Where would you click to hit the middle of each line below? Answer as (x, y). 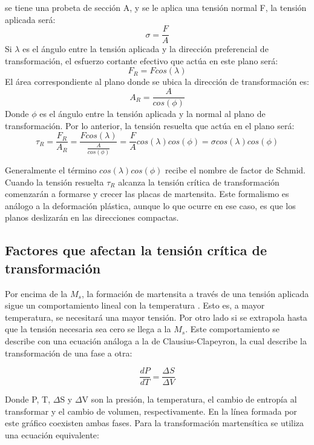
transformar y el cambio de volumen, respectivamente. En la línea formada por (151, 411)
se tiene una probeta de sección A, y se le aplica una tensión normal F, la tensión (156, 7)
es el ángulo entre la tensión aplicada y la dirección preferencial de (146, 49)
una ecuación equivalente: (52, 434)
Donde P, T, (28, 399)
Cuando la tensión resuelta (54, 182)
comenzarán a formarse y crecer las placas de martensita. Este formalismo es (147, 194)
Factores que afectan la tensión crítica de (136, 250)
